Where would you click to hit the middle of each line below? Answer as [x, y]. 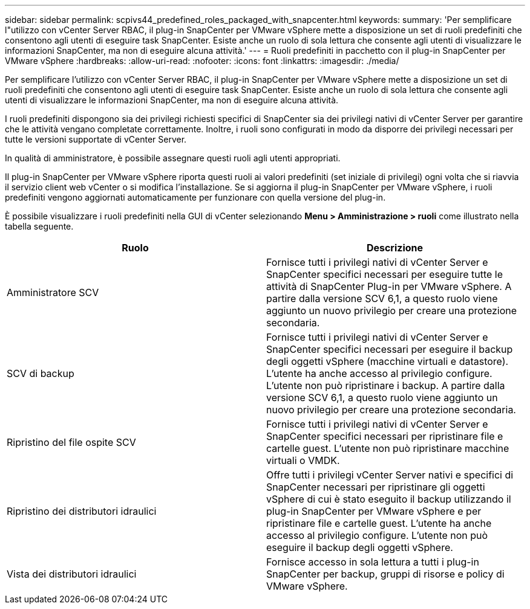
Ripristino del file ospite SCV [71, 442]
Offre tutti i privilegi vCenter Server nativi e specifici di [390, 475]
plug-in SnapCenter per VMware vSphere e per [374, 511]
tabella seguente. [39, 226]
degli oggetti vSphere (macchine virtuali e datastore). [388, 361]
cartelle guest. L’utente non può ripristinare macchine [388, 448]
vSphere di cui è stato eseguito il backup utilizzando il [389, 499]
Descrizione [395, 248]
